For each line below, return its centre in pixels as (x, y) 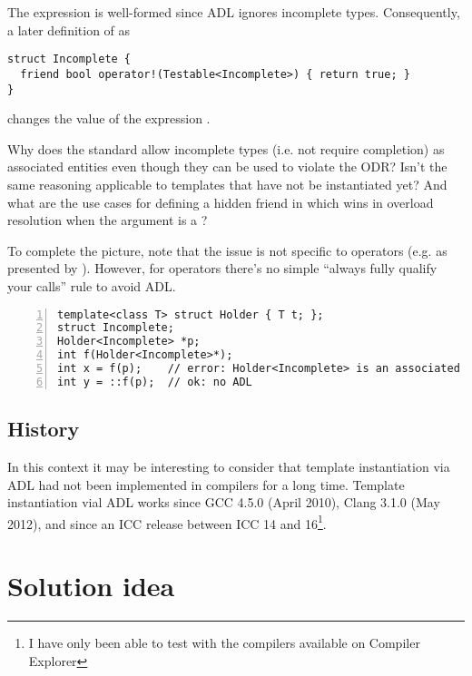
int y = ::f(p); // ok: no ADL (155, 382)
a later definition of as (69, 29)
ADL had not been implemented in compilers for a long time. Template (206, 484)
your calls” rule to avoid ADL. (92, 285)
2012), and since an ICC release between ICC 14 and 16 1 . (167, 522)
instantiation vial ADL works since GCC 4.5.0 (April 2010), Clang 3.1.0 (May (224, 502)
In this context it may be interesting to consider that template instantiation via (229, 466)
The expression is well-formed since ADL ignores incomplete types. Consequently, (234, 12)
